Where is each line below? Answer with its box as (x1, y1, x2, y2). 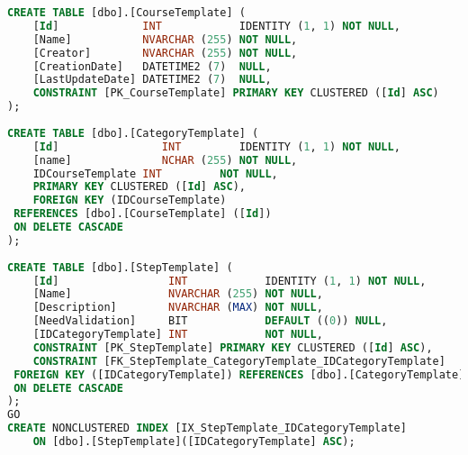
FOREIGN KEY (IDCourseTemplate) (32, 194, 227, 207)
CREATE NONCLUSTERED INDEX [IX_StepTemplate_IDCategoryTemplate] (7, 422, 407, 435)
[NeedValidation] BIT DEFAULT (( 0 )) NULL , (32, 314, 388, 328)
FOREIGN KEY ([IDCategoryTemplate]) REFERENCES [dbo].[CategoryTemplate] (13, 368, 465, 381)
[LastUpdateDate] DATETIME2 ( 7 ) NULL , (32, 73, 272, 86)
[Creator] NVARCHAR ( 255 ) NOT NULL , (32, 46, 298, 59)
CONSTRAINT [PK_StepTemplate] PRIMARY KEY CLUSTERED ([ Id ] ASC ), (32, 341, 433, 354)
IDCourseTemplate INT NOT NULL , (32, 167, 278, 180)
